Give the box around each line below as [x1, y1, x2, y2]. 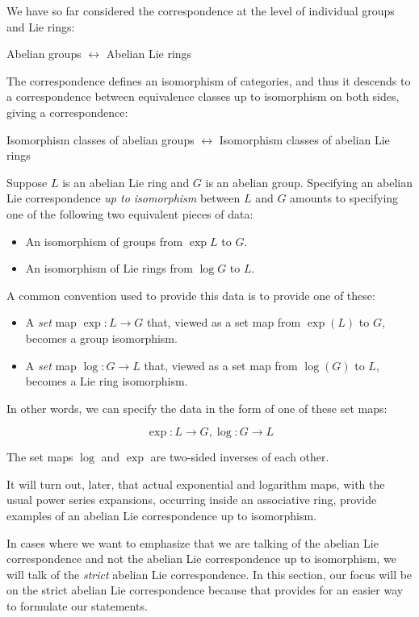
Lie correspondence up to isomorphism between [6, 190, 241, 206]
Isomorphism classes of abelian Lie [219, 131, 390, 148]
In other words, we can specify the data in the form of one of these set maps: [6, 399, 388, 416]
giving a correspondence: [6, 103, 128, 120]
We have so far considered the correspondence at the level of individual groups [6, 2, 395, 19]
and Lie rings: [6, 18, 75, 35]
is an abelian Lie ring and [62, 173, 190, 190]
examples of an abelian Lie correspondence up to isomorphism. [6, 507, 317, 524]
